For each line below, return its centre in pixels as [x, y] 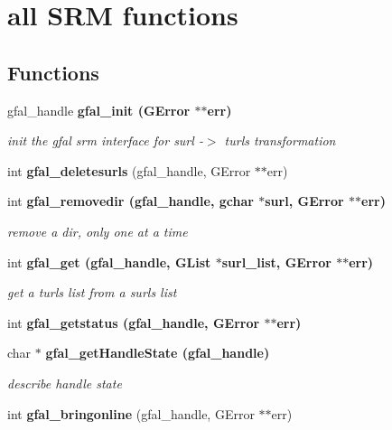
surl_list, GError [276, 262]
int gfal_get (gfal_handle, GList [109, 262]
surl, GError [304, 201]
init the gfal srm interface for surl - [105, 140]
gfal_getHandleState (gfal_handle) [158, 353]
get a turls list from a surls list [92, 292]
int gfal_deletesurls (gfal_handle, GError [129, 170]
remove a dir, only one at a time [98, 231]
